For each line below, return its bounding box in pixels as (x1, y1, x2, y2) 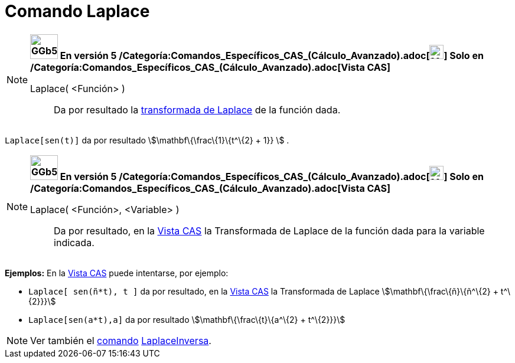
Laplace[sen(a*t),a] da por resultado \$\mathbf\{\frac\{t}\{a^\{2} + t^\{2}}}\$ (28, 314, 345, 325)
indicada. (54, 236, 94, 248)
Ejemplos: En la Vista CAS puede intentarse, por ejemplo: (5, 267, 229, 278)
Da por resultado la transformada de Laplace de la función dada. (54, 103, 341, 116)
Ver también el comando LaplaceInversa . (30, 334, 211, 346)
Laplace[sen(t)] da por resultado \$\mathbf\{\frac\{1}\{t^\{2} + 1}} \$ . (5, 135, 289, 145)
